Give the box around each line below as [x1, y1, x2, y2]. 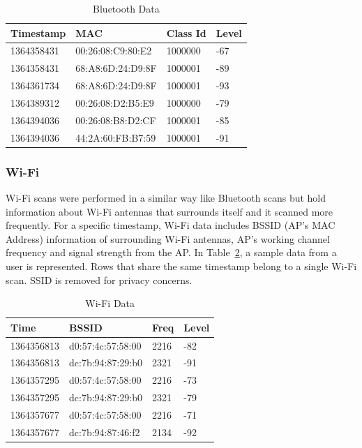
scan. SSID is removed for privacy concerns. [6, 272, 193, 287]
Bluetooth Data [93, 1, 160, 15]
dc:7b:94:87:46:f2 [69, 424, 140, 439]
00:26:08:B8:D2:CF [75, 112, 156, 127]
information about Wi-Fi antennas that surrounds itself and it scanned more [6, 204, 333, 218]
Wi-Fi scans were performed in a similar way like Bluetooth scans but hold [6, 190, 326, 204]
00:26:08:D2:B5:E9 [75, 95, 154, 110]
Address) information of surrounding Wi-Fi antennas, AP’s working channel [6, 231, 330, 246]
